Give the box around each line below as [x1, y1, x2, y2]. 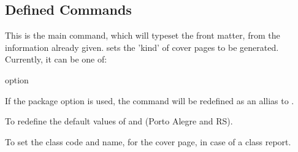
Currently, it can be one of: [5, 53, 107, 66]
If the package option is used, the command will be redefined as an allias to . [5, 94, 294, 107]
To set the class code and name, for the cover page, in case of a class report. [5, 135, 291, 148]
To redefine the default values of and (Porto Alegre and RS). [5, 115, 233, 127]
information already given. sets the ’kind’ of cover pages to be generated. [5, 40, 279, 53]
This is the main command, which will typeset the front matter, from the [5, 29, 280, 42]
